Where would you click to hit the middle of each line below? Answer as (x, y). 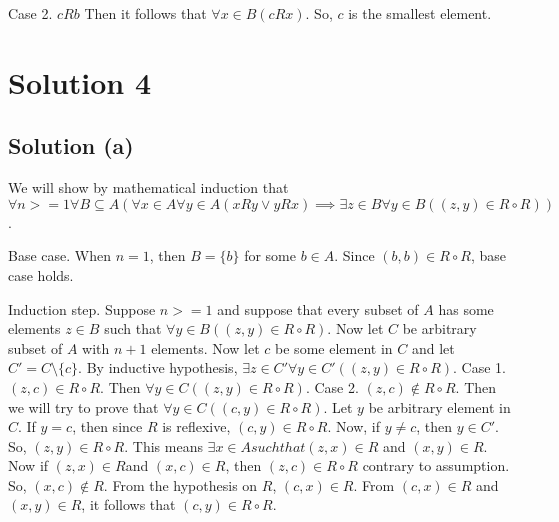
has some (466, 308)
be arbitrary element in (439, 406)
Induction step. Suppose (82, 308)
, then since (107, 426)
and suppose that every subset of (318, 308)
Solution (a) (71, 145)
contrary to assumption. (436, 465)
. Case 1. (479, 367)
